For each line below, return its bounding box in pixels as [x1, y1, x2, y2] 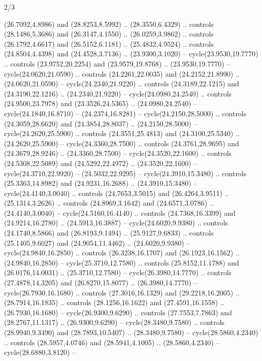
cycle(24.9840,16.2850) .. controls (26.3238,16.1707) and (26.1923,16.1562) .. [4, 247, 240, 258]
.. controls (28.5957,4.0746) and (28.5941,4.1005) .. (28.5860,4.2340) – [4, 337, 220, 347]
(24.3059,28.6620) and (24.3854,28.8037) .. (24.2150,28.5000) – [4, 118, 198, 128]
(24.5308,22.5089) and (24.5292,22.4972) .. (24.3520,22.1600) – [4, 157, 198, 168]
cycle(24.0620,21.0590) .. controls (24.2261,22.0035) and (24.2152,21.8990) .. [4, 68, 240, 79]
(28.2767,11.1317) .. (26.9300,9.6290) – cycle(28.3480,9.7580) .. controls [4, 317, 225, 327]
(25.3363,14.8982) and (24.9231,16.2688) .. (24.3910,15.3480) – [4, 178, 198, 188]
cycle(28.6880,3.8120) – [4, 347, 76, 357]
